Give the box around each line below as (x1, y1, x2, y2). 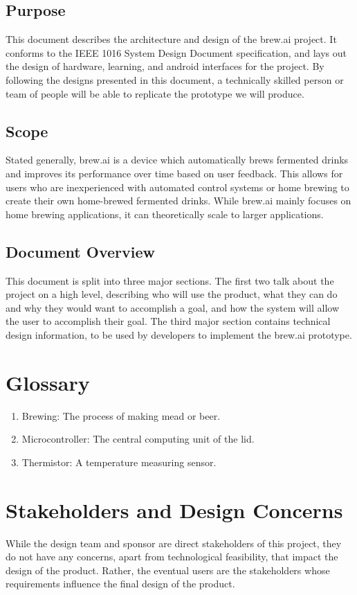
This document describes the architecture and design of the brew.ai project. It (6, 32, 337, 46)
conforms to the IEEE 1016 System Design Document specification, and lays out (6, 45, 347, 60)
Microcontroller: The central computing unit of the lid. (21, 432, 255, 446)
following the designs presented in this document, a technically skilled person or (6, 72, 344, 87)
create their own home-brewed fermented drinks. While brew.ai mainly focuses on (6, 193, 351, 208)
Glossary (6, 368, 90, 396)
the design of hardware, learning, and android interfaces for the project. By (6, 59, 324, 73)
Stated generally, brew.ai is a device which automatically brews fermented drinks (6, 152, 349, 167)
